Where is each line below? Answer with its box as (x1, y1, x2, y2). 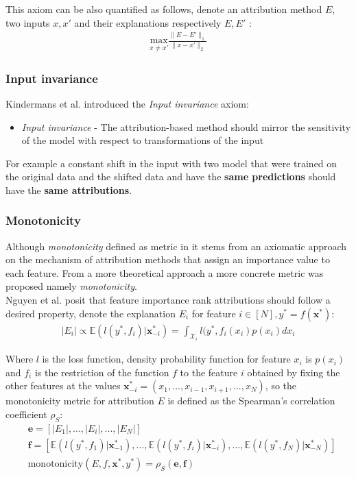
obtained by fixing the (247, 365, 340, 379)
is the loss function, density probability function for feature (42, 352, 291, 366)
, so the (265, 378, 297, 393)
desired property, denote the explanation (5, 306, 176, 320)
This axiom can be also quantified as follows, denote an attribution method (5, 2, 322, 16)
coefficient (5, 406, 47, 421)
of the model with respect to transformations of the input (21, 133, 264, 147)
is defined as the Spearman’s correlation (167, 393, 335, 408)
